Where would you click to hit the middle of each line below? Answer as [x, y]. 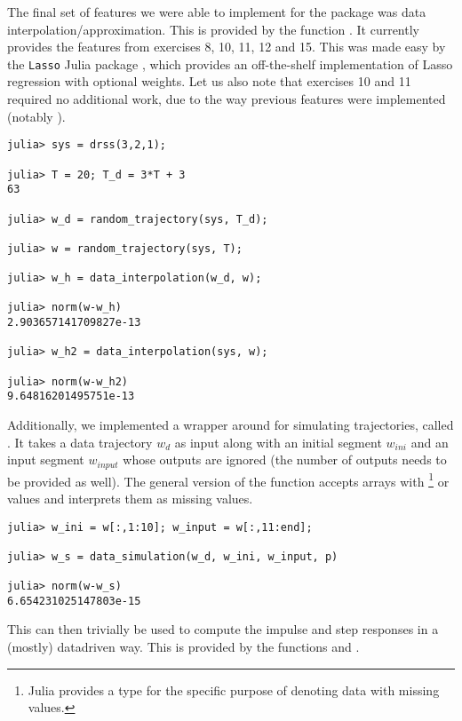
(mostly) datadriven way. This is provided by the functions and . [183, 647]
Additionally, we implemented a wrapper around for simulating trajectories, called [231, 425]
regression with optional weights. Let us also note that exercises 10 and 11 [209, 81]
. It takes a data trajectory [80, 442]
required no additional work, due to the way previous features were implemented [227, 99]
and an [430, 442]
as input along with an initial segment [278, 442]
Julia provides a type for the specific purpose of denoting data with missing [234, 689]
